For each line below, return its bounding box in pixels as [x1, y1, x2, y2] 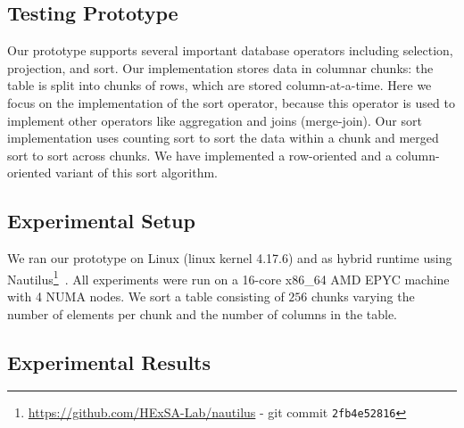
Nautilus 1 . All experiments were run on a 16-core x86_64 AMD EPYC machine [7, 267, 450, 288]
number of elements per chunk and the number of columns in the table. [7, 304, 397, 323]
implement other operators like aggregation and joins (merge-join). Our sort [7, 111, 422, 129]
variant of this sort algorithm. [55, 163, 218, 182]
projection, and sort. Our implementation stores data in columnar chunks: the [7, 58, 434, 77]
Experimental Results [7, 348, 211, 375]
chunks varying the [311, 287, 415, 305]
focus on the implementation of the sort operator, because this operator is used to [7, 93, 455, 111]
